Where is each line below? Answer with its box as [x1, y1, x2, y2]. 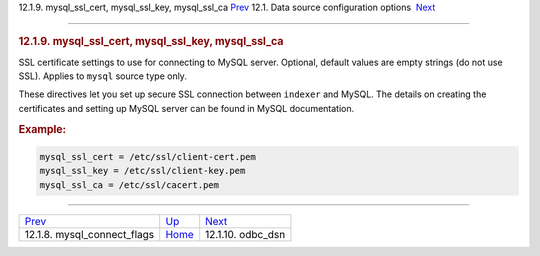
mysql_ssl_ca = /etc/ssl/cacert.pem [39, 179, 220, 190]
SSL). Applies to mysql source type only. [18, 70, 187, 82]
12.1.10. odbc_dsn [205, 227, 286, 241]
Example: [18, 122, 67, 136]
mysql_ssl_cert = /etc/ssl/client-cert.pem [39, 151, 257, 163]
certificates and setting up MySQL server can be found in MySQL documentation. [18, 102, 355, 114]
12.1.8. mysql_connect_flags [24, 227, 155, 241]
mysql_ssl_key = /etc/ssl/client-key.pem [39, 165, 246, 177]
